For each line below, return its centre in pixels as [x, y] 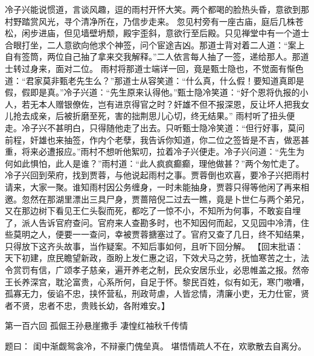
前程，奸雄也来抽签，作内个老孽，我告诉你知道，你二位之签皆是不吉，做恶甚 [157, 139]
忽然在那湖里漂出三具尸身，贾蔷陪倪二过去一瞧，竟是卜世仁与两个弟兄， [165, 199]
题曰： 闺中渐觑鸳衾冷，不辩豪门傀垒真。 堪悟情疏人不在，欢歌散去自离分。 [156, 346]
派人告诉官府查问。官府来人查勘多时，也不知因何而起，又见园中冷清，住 [165, 222]
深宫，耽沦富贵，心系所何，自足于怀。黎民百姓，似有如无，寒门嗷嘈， [169, 281]
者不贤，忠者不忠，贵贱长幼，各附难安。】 [87, 305]
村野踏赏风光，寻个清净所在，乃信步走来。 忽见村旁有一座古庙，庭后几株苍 [154, 21]
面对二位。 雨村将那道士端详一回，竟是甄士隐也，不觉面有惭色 [179, 68]
